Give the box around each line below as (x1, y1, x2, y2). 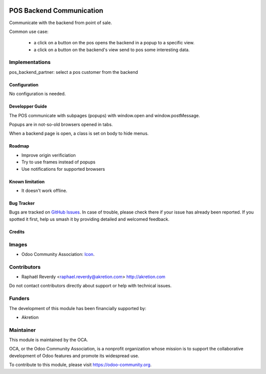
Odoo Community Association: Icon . (21, 251, 95, 257)
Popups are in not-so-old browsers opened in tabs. (9, 122, 113, 127)
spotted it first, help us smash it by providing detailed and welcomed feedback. (9, 216, 169, 222)
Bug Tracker (9, 200, 35, 206)
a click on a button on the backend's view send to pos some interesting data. (33, 47, 190, 53)
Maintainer (9, 326, 36, 333)
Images (9, 241, 28, 248)
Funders (9, 295, 30, 302)
